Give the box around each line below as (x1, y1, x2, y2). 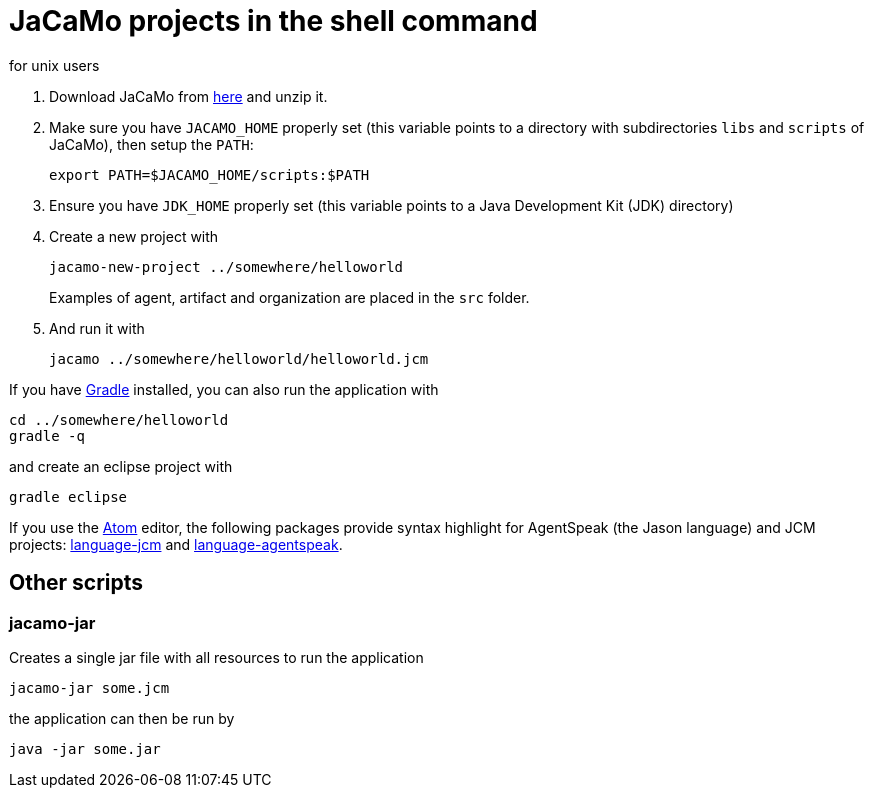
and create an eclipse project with (9, 457, 233, 475)
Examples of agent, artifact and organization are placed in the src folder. (49, 288, 530, 306)
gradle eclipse (9, 488, 128, 505)
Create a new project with (49, 227, 219, 245)
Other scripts (9, 570, 144, 596)
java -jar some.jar (9, 740, 161, 757)
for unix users (9, 56, 100, 74)
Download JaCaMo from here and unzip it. (49, 87, 328, 105)
